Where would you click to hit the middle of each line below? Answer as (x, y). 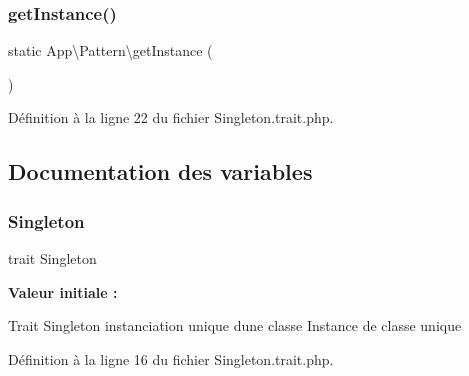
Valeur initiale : (63, 291)
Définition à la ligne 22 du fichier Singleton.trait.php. (171, 117)
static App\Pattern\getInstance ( (110, 50)
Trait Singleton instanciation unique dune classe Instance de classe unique (235, 325)
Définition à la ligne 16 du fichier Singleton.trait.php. (171, 358)
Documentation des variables (160, 171)
